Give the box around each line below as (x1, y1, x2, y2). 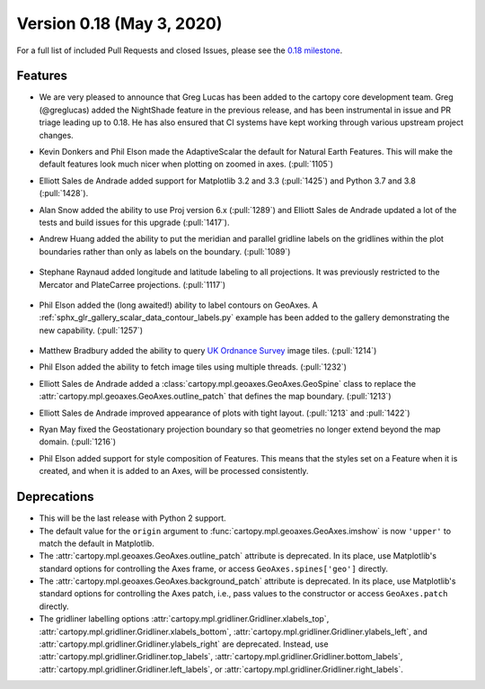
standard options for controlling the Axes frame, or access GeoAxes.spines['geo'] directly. (39, 563, 389, 574)
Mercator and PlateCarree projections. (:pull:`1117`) (39, 279, 226, 290)
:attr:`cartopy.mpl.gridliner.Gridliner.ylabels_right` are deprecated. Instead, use (39, 639, 329, 649)
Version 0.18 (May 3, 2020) (16, 13, 223, 33)
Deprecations (16, 489, 94, 505)
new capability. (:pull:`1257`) (39, 325, 144, 336)
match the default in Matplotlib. (39, 538, 154, 549)
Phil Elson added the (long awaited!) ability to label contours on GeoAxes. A (39, 300, 318, 310)
